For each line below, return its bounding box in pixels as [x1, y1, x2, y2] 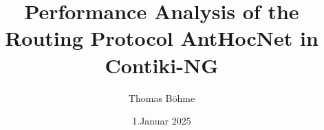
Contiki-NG [105, 51, 219, 79]
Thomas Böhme [128, 90, 195, 105]
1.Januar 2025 [132, 114, 191, 128]
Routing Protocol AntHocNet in [5, 24, 318, 52]
